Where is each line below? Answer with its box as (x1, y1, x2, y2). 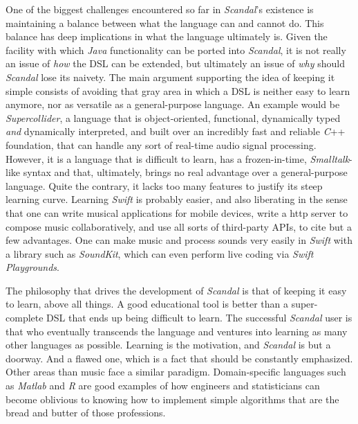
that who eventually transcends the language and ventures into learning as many (6, 324, 348, 338)
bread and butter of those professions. (6, 405, 166, 420)
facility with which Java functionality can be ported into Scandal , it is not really (6, 42, 346, 57)
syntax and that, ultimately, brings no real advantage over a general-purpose (23, 165, 348, 179)
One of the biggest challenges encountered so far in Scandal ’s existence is (6, 2, 314, 16)
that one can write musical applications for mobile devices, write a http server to (6, 205, 348, 220)
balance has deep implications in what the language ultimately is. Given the (6, 29, 328, 44)
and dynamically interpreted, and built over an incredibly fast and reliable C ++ (6, 124, 346, 139)
